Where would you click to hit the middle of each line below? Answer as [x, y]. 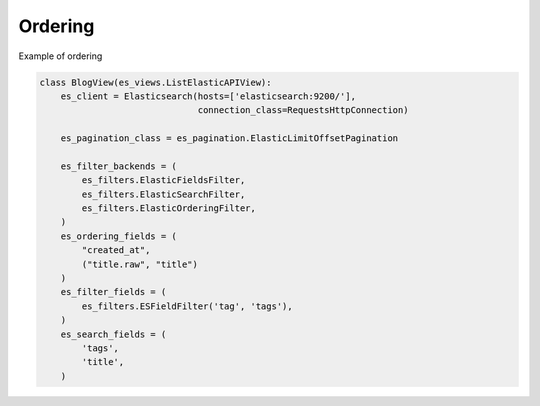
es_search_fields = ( [113, 334]
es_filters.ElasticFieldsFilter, [163, 180]
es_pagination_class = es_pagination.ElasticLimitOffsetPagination [229, 138]
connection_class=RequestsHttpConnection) [303, 110]
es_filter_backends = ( [118, 166]
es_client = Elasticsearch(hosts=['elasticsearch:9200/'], [208, 96]
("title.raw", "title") [140, 264]
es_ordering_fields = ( [118, 236]
